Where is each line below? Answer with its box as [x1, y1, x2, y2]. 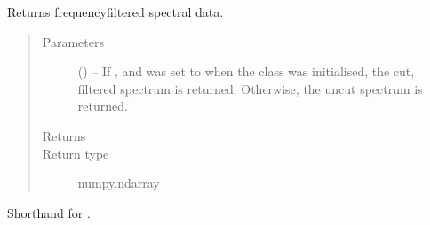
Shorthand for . [7, 203, 91, 221]
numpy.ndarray [77, 174, 160, 192]
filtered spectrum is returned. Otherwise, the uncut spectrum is [77, 79, 423, 97]
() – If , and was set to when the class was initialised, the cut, [77, 62, 415, 81]
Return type [42, 144, 109, 162]
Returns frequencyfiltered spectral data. [7, 3, 224, 20]
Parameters [42, 32, 104, 50]
